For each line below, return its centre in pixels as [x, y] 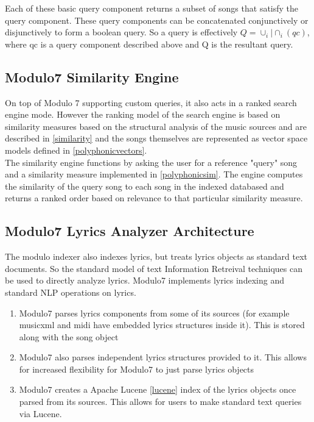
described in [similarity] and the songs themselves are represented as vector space [156, 138]
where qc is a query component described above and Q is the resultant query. [149, 44]
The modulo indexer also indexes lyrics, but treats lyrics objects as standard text [156, 256]
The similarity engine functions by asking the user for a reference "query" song [151, 162]
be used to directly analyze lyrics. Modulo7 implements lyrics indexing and [145, 280]
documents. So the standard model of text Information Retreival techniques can [154, 268]
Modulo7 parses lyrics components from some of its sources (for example [154, 313]
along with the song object [69, 336]
